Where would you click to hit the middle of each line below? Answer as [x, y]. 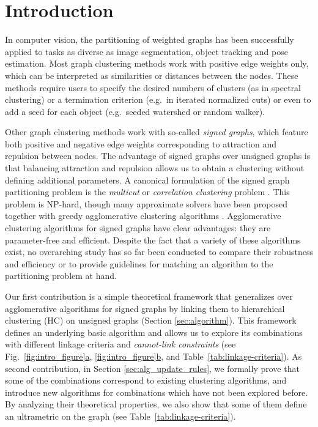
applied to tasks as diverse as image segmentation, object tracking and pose [146, 51]
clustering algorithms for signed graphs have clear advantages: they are [138, 228]
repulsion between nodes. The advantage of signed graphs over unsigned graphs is [158, 156]
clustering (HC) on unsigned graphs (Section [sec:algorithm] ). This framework [151, 320]
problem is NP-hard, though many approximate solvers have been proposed [146, 203]
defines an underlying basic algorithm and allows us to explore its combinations [154, 332]
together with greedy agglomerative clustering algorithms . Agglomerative [143, 216]
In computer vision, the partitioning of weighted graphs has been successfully [150, 39]
